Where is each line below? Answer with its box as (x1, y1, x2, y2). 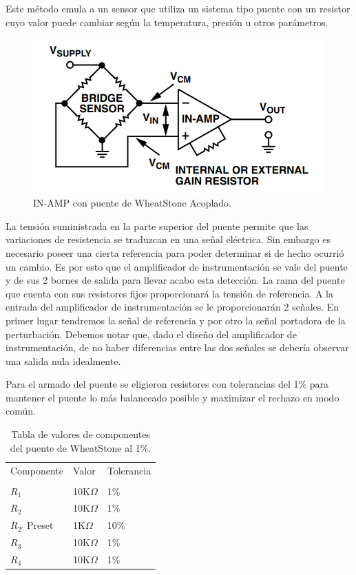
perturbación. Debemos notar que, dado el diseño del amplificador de (6, 326, 297, 341)
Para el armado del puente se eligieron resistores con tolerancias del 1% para (6, 377, 329, 391)
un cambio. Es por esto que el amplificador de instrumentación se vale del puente (6, 259, 348, 273)
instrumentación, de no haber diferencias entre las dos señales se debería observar (6, 340, 349, 355)
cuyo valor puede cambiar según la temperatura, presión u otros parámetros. (6, 14, 328, 29)
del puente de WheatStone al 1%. (10, 440, 151, 454)
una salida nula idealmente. (6, 353, 121, 368)
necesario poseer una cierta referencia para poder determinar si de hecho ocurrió (6, 245, 344, 260)
